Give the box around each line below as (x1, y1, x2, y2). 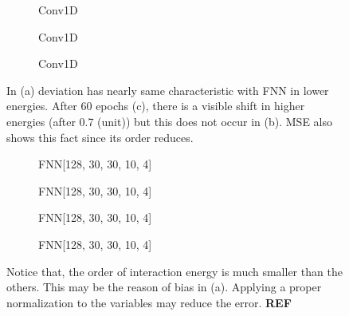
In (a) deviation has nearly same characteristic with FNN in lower (6, 81, 329, 98)
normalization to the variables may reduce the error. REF (6, 294, 292, 310)
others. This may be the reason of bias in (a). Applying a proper (6, 278, 322, 295)
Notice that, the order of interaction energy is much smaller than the (6, 263, 343, 279)
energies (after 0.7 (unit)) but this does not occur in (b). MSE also (6, 113, 332, 129)
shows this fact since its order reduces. (6, 128, 194, 145)
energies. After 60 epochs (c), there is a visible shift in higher (6, 97, 305, 114)
